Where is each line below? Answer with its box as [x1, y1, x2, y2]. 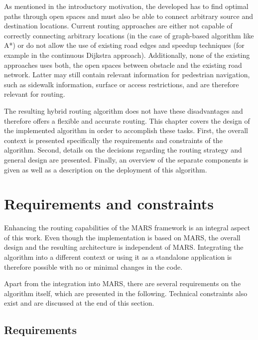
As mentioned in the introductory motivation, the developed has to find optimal [4, 1, 249, 11]
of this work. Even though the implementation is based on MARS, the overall [4, 232, 241, 242]
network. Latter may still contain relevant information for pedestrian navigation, [4, 69, 250, 80]
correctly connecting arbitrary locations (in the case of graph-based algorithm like [4, 30, 254, 40]
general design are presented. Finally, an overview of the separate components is [4, 154, 249, 165]
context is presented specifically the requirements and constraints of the [4, 135, 223, 145]
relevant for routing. [4, 89, 65, 99]
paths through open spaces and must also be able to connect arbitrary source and [4, 10, 253, 21]
